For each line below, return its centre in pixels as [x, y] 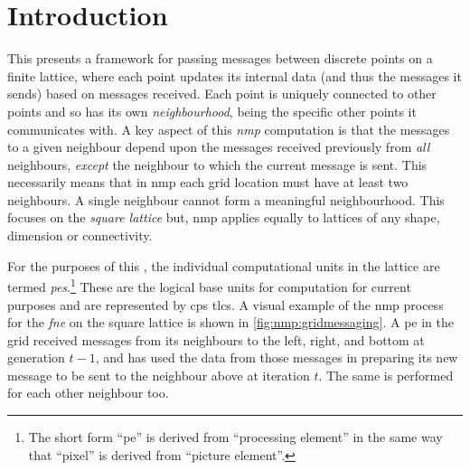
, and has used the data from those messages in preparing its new [277, 357]
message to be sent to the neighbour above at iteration [159, 375]
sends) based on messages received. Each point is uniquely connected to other [222, 94]
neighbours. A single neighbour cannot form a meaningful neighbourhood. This [226, 199]
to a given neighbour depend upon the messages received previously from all [219, 147]
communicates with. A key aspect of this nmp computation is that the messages [229, 129]
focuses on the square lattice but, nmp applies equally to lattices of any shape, [224, 217]
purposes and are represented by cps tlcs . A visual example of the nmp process [226, 304]
